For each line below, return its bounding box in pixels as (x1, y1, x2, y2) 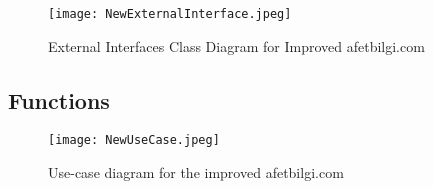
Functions (8, 84, 110, 115)
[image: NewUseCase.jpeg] (48, 133, 220, 148)
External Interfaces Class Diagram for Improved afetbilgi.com (48, 35, 425, 56)
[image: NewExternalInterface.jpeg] (48, 7, 292, 21)
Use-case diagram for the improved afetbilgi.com (48, 162, 344, 183)
